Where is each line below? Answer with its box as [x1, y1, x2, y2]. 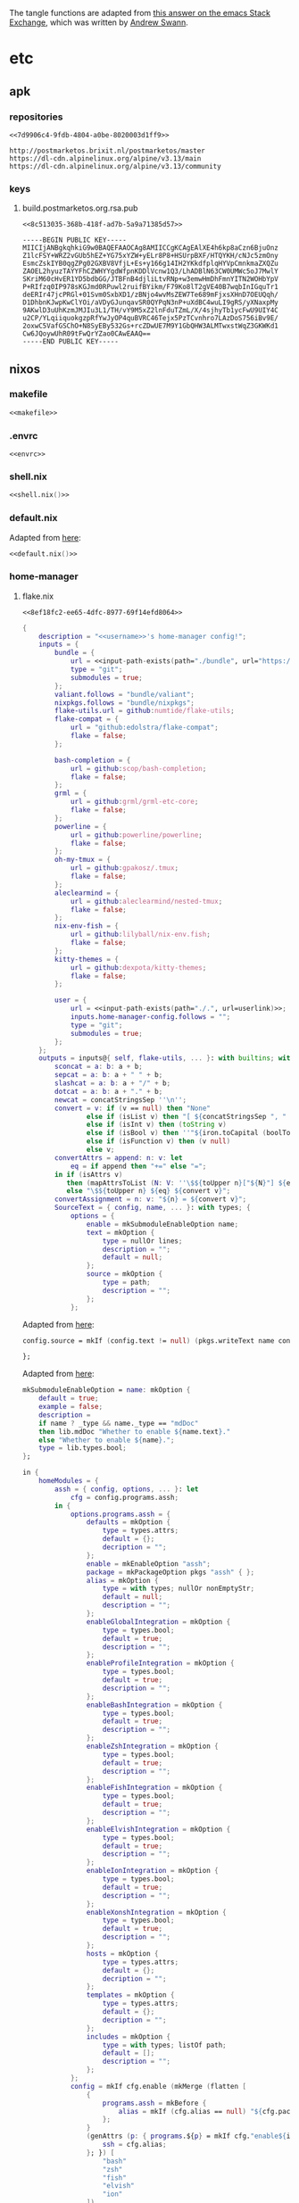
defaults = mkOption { [86, 1518, 171, 1527]
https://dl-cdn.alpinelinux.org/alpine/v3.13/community [9, 161, 221, 170]
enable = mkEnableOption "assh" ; [86, 1559, 212, 1569]
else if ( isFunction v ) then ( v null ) [86, 1137, 231, 1146]
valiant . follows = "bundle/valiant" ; [54, 690, 195, 699]
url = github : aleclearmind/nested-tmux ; [70, 897, 223, 906]
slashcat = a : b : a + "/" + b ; [54, 1079, 171, 1088]
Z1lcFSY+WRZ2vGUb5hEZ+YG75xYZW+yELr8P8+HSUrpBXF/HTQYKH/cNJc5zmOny [21, 252, 278, 261]
